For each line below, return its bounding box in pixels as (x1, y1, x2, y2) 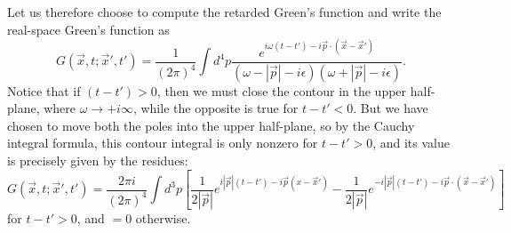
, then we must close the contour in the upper (156, 81, 407, 100)
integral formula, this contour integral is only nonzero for (7, 133, 318, 152)
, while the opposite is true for (132, 99, 299, 117)
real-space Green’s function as (7, 20, 170, 38)
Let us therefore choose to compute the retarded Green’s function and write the (7, 3, 442, 20)
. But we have (353, 99, 428, 117)
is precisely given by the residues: (7, 150, 188, 169)
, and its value (372, 133, 450, 152)
